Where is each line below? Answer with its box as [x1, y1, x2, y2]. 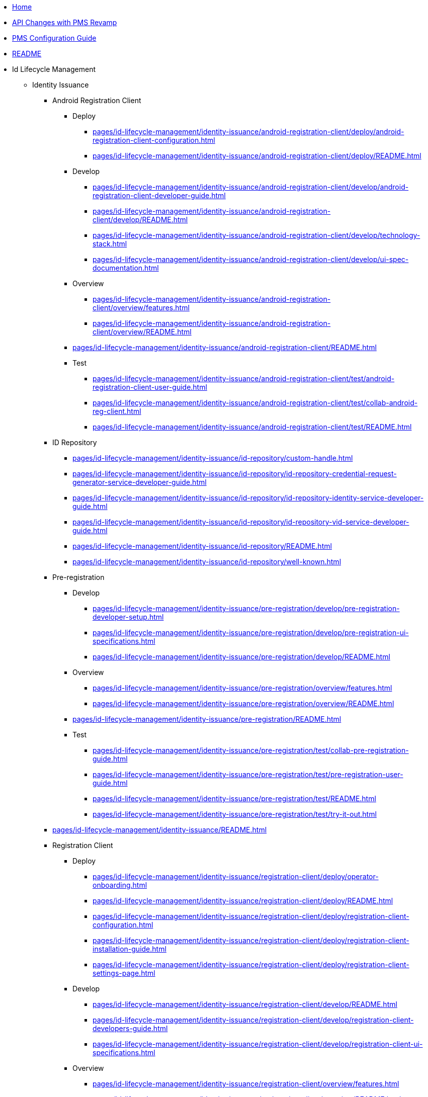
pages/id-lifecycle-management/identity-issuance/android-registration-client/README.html [72, 343, 377, 352]
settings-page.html [93, 969, 155, 977]
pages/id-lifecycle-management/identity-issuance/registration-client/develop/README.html [93, 1000, 397, 1008]
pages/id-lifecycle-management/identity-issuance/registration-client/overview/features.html [93, 1079, 399, 1088]
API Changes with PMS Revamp [12, 18, 117, 27]
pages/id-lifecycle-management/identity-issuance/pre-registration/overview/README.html [93, 699, 394, 708]
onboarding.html [93, 881, 147, 889]
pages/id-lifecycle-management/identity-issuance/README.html [52, 825, 267, 834]
